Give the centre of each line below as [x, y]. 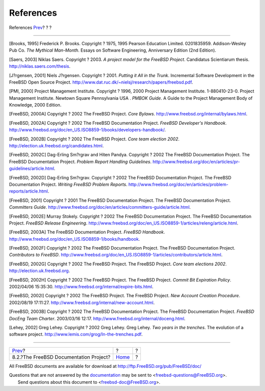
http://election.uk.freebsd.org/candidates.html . [56, 146]
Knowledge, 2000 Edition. [35, 105]
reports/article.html [28, 191]
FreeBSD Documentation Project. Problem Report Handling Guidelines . [80, 162]
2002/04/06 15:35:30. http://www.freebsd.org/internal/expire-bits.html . [81, 287]
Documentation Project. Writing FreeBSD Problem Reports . [68, 184]
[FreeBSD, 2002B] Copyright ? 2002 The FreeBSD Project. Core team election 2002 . [94, 139]
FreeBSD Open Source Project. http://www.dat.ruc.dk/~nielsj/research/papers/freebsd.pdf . [101, 82]
